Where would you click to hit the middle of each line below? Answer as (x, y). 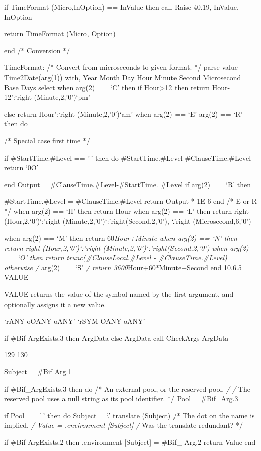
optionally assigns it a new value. (55, 304)
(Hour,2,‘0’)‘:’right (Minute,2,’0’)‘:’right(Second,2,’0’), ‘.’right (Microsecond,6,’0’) (128, 221)
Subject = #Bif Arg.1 (38, 372)
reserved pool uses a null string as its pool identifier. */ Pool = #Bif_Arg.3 (121, 398)
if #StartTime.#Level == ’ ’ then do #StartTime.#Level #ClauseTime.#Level (128, 157)
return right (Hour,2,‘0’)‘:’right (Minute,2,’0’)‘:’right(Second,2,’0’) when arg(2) (126, 247)
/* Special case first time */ (47, 140)
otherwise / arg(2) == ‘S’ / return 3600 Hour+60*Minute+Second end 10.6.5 (123, 267)
